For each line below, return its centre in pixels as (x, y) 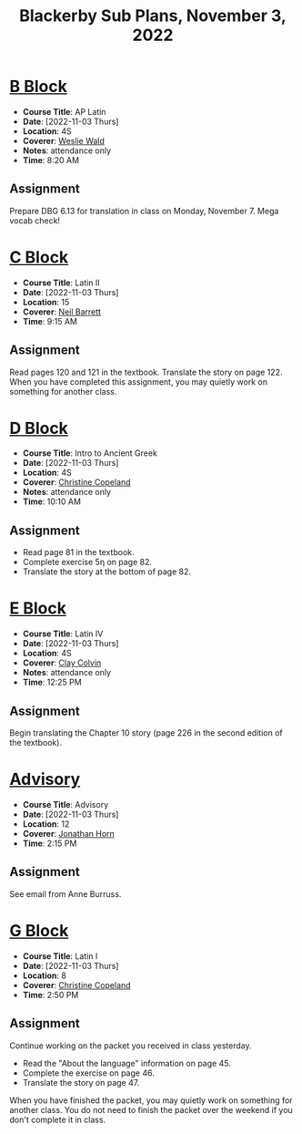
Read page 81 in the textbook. (78, 552)
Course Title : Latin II (61, 283)
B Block (39, 87)
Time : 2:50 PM (50, 995)
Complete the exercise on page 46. (88, 1073)
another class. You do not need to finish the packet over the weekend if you (151, 1109)
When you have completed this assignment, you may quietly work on (139, 381)
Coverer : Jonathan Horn (69, 833)
